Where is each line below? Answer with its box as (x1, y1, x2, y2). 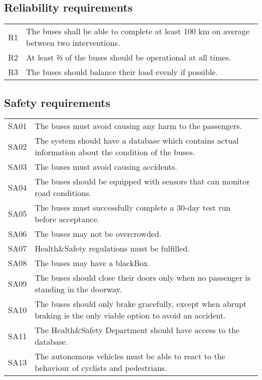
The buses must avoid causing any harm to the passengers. (34, 120, 242, 132)
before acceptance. (34, 213, 99, 225)
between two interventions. (26, 37, 120, 49)
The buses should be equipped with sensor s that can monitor (34, 175, 250, 187)
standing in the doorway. (34, 283, 122, 295)
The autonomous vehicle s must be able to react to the (34, 350, 225, 362)
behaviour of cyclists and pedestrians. (34, 362, 167, 374)
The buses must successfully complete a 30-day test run (34, 202, 231, 214)
